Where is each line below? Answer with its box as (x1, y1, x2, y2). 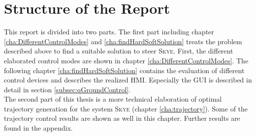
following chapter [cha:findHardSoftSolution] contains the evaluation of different (4, 65, 245, 75)
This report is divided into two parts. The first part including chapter (4, 27, 214, 37)
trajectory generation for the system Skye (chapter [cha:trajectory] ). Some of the (4, 103, 248, 113)
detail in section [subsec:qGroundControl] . (4, 84, 131, 94)
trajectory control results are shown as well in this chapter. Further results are (4, 113, 240, 123)
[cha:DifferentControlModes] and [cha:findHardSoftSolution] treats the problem (4, 36, 242, 46)
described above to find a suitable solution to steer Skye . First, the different (4, 46, 233, 56)
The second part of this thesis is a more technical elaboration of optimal (4, 94, 222, 104)
